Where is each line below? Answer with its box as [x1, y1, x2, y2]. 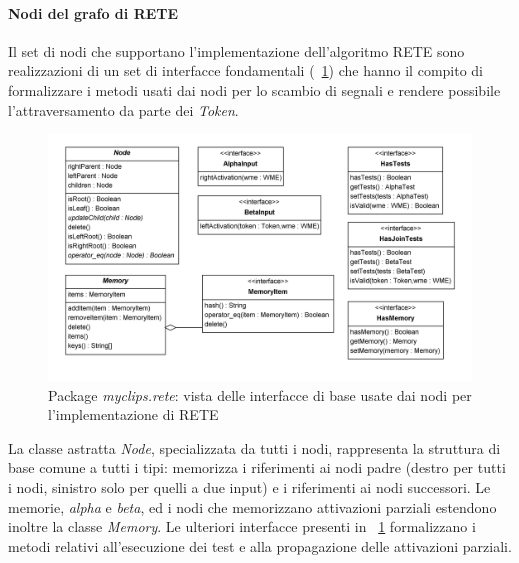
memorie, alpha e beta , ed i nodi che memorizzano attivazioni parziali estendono [8, 496, 497, 517]
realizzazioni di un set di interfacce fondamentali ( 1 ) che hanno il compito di [8, 60, 484, 81]
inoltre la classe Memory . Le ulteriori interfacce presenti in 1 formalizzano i [8, 516, 476, 537]
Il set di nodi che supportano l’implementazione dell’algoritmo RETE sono [8, 40, 465, 61]
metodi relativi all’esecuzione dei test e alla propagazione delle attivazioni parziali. [8, 535, 512, 556]
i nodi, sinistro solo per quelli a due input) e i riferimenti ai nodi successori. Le [8, 476, 491, 497]
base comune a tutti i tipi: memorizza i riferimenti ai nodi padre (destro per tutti [8, 457, 506, 478]
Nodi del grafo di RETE [8, 2, 179, 23]
